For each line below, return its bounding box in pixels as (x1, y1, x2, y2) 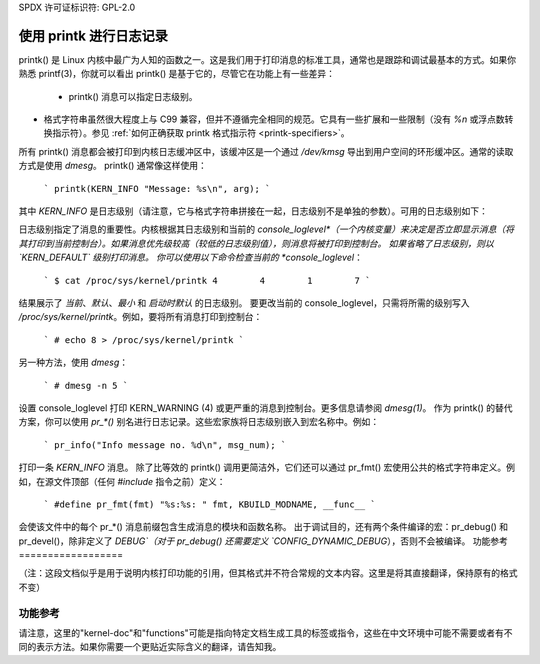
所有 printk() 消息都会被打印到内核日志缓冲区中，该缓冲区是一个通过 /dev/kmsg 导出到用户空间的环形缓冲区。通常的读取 (18, 145, 514, 157)
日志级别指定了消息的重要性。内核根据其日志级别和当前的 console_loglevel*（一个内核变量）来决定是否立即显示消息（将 (18, 223, 515, 235)
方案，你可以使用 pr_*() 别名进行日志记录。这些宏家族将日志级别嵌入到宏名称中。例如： (18, 416, 380, 428)
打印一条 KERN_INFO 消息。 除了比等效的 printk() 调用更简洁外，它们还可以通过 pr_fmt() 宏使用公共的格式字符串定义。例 (18, 461, 515, 474)
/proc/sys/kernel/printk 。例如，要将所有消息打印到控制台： (18, 311, 263, 323)
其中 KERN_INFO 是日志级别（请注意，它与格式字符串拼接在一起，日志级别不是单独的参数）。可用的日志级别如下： (18, 205, 489, 217)
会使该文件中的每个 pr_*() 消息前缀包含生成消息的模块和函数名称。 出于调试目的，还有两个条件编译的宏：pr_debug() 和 (18, 521, 509, 533)
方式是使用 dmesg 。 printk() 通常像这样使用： (18, 160, 207, 172)
